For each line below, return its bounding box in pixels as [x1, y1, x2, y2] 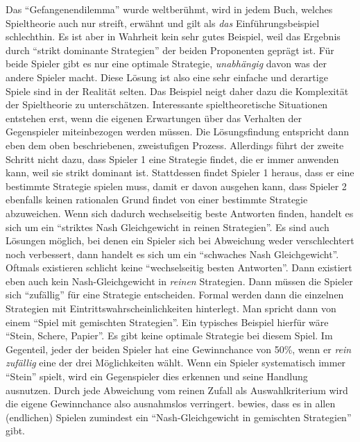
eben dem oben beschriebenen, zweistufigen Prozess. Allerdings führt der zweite [6, 137, 344, 152]
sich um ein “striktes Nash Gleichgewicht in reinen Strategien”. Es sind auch [6, 219, 329, 234]
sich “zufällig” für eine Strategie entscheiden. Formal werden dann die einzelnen [6, 287, 344, 302]
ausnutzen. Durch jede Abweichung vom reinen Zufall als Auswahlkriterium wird [6, 382, 348, 397]
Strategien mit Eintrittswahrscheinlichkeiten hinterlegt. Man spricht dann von [6, 301, 336, 316]
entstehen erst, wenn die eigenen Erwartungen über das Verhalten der [6, 110, 302, 125]
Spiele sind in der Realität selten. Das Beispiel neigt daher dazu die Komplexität [6, 83, 349, 98]
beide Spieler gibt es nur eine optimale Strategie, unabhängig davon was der [6, 56, 327, 71]
